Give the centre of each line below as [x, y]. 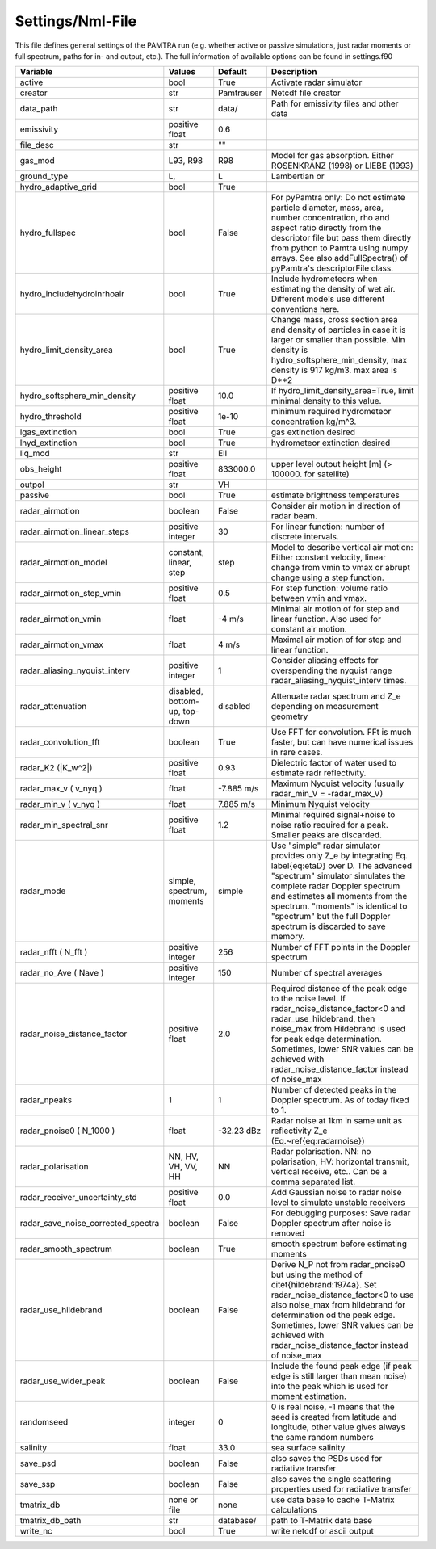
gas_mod [38, 161]
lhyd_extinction [48, 443]
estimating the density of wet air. [333, 289]
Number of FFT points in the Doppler [341, 947]
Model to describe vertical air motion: [342, 548]
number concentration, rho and [330, 218]
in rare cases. [297, 753]
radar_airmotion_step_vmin [71, 594]
